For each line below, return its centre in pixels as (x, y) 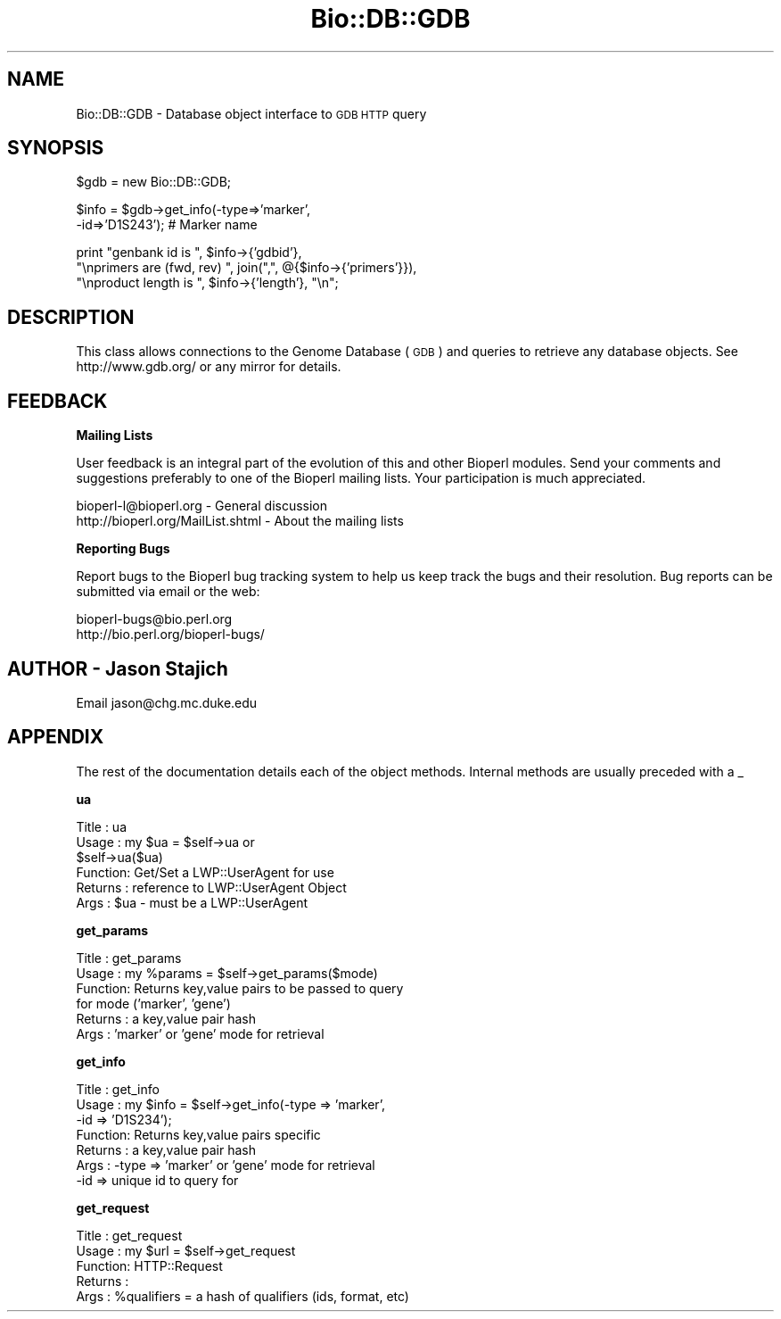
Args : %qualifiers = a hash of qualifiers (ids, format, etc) (243, 1296)
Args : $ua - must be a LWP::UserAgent (192, 902)
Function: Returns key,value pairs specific (198, 1134)
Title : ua (101, 826)
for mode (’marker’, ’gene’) (153, 1003)
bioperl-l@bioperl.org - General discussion (202, 506)
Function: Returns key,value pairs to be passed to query (240, 988)
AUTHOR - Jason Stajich (118, 668)
